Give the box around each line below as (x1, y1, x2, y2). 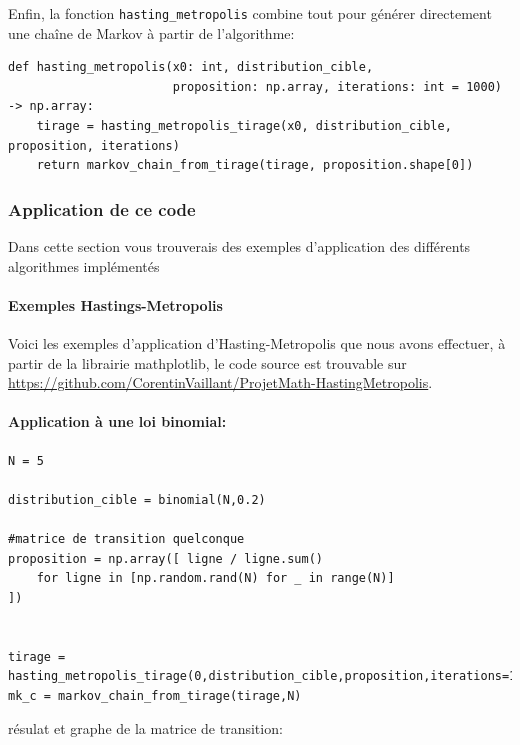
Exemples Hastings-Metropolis (8, 294, 223, 315)
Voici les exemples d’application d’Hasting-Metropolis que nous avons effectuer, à (8, 333, 506, 354)
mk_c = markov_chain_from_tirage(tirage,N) (8, 688, 302, 703)
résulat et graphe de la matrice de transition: (8, 718, 283, 739)
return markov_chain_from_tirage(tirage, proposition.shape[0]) (36, 158, 474, 173)
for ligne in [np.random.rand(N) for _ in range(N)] (36, 571, 395, 586)
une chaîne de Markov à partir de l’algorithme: (8, 22, 295, 43)
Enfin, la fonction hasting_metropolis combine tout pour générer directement (8, 3, 492, 23)
